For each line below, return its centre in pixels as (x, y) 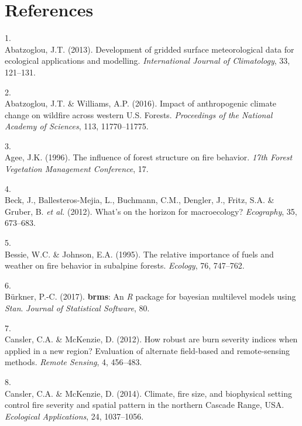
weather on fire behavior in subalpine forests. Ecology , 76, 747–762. (125, 265)
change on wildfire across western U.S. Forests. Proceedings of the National (139, 114)
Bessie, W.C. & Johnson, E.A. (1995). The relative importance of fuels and (139, 254)
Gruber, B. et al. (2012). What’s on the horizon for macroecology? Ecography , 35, (151, 211)
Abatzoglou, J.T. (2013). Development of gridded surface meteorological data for (150, 49)
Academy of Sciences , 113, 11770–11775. (77, 126)
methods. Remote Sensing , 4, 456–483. (73, 362)
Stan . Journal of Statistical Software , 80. (77, 308)
